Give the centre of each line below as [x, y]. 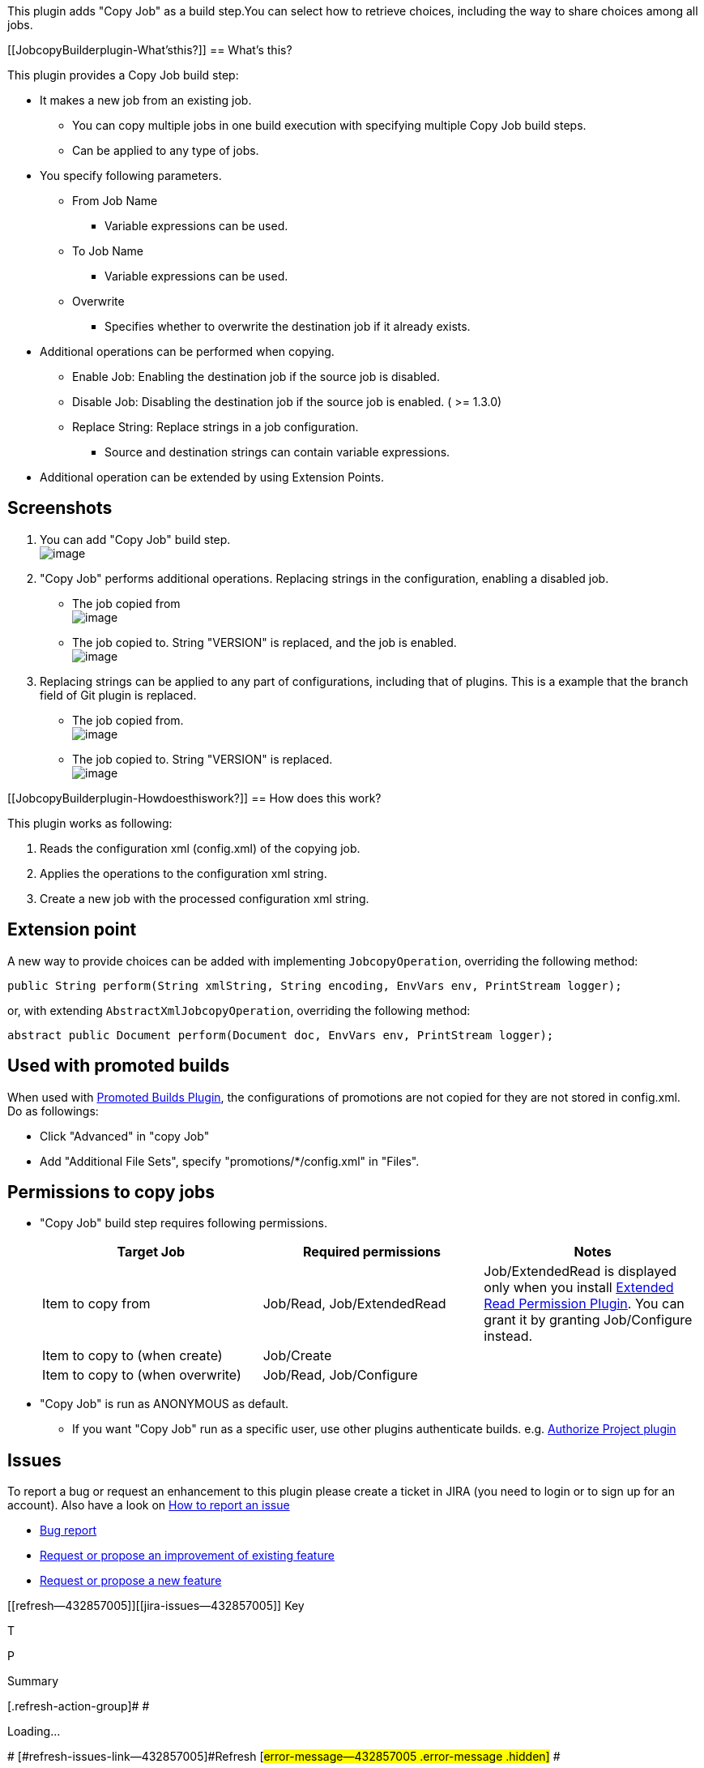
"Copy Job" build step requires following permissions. [183, 1223]
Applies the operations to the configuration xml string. [183, 873]
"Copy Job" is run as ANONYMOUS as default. [164, 1404]
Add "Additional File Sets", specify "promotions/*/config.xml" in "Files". [230, 1161]
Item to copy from [96, 1304]
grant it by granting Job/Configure [588, 1320]
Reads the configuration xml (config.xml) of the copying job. [200, 848]
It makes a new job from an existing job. [146, 100]
